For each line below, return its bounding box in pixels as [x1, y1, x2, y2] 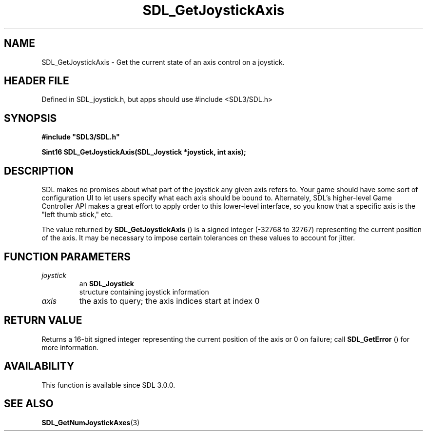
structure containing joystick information [79, 287, 209, 296]
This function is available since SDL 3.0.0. [41, 380, 175, 389]
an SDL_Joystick [79, 279, 134, 288]
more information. [41, 343, 99, 352]
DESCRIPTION [4, 164, 74, 177]
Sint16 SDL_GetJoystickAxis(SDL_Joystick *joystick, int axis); [41, 148, 246, 157]
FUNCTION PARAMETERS [4, 250, 131, 263]
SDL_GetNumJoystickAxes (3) [41, 418, 140, 427]
